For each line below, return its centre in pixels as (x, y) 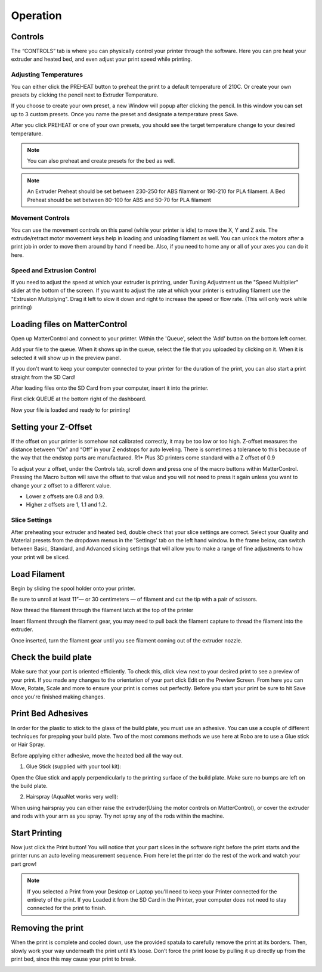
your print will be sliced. (40, 557)
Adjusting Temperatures (47, 74)
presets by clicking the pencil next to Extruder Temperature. (85, 95)
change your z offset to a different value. (61, 485)
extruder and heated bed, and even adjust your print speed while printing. (102, 59)
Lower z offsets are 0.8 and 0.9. (65, 496)
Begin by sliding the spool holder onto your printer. (73, 588)
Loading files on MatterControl (69, 324)
